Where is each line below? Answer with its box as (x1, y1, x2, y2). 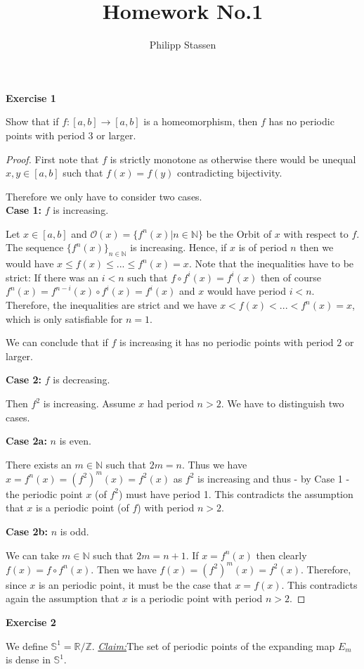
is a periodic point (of (36, 500, 129, 515)
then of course (260, 269, 321, 284)
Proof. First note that (6, 151, 99, 166)
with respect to (283, 226, 349, 241)
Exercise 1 (6, 90, 56, 105)
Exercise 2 (6, 614, 56, 629)
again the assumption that (6, 591, 119, 606)
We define (6, 638, 48, 653)
